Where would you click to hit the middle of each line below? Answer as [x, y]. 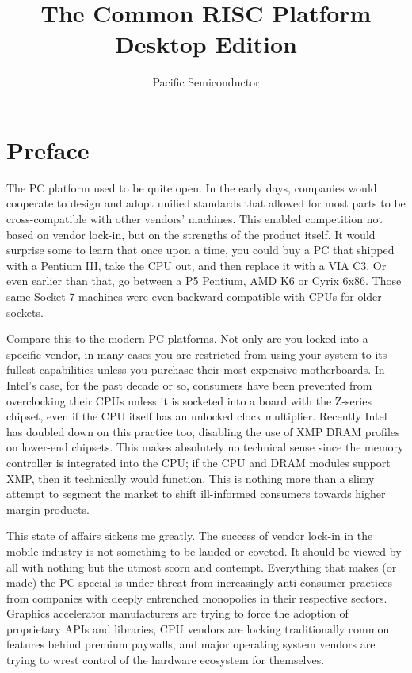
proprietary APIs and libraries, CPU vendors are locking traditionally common [198, 628]
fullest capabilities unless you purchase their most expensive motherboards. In [196, 369]
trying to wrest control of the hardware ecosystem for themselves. [166, 660]
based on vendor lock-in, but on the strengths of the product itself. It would [191, 234]
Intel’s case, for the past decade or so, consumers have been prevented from [189, 384]
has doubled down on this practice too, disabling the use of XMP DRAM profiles [203, 431]
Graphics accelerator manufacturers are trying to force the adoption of [177, 613]
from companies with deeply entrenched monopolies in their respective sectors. [197, 597]
